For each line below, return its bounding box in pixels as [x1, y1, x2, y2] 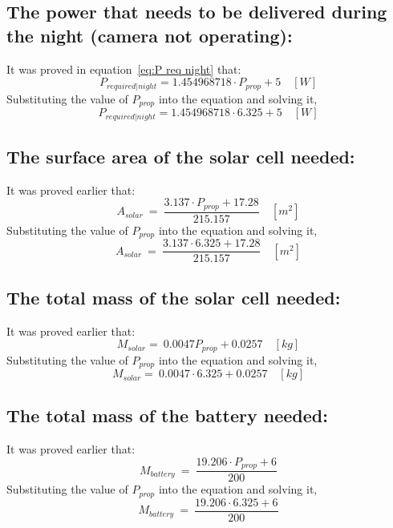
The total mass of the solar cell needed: [6, 284, 341, 309]
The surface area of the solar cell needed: [6, 143, 355, 168]
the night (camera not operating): [6, 22, 293, 47]
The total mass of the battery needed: [6, 403, 328, 428]
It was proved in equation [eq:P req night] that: [6, 60, 241, 77]
